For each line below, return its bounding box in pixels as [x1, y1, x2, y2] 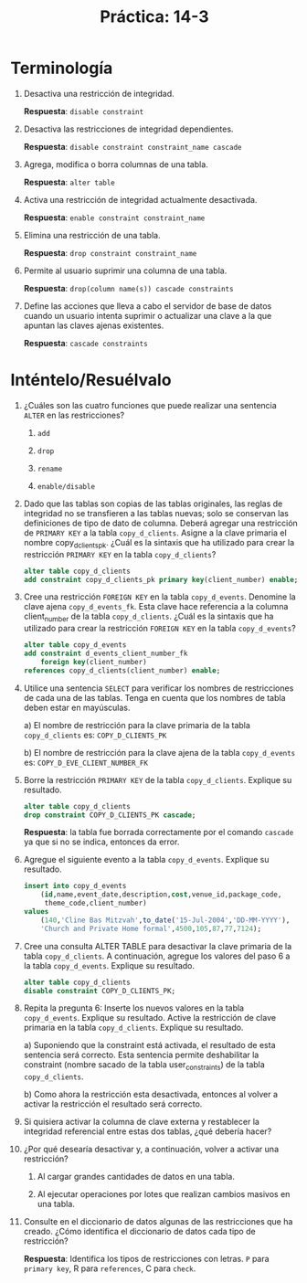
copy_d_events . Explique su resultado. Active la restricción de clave [23, 1013, 277, 1023]
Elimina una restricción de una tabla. [23, 229, 161, 240]
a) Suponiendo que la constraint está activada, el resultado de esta [23, 1040, 277, 1051]
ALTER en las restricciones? [23, 409, 125, 420]
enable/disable [37, 482, 95, 491]
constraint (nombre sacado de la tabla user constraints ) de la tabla [23, 1059, 266, 1073]
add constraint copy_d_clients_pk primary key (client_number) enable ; [23, 575, 299, 584]
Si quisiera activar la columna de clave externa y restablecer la [23, 1117, 259, 1128]
